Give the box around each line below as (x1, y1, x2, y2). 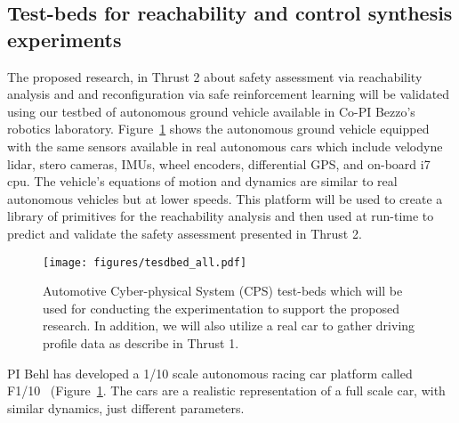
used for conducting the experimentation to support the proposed (43, 298, 399, 317)
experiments (7, 25, 122, 53)
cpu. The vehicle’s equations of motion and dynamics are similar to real (7, 172, 398, 191)
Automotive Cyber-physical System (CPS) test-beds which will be (43, 281, 403, 300)
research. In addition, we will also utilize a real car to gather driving (43, 316, 415, 335)
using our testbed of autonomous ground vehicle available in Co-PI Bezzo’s (7, 102, 415, 120)
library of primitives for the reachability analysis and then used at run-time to (7, 207, 434, 225)
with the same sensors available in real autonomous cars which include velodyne (7, 136, 443, 155)
